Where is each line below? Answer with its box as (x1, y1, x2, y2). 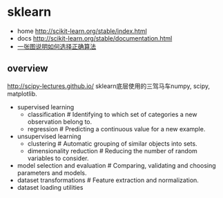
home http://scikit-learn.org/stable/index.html (17, 27, 147, 35)
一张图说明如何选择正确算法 (17, 42, 97, 50)
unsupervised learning (17, 132, 81, 140)
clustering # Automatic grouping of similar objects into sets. (27, 139, 198, 148)
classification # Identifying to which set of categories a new (27, 110, 197, 118)
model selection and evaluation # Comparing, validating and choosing (17, 161, 216, 169)
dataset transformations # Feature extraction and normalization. (17, 176, 199, 184)
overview (7, 63, 48, 74)
